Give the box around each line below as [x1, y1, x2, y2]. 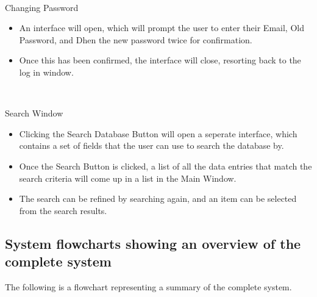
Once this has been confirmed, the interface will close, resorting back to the [19, 54, 301, 66]
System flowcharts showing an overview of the [5, 234, 301, 252]
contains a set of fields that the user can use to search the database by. [19, 139, 284, 152]
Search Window [5, 107, 63, 120]
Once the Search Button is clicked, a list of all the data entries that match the [19, 159, 312, 172]
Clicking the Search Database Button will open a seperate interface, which [19, 127, 297, 140]
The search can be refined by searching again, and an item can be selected [19, 192, 297, 205]
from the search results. [19, 204, 107, 216]
